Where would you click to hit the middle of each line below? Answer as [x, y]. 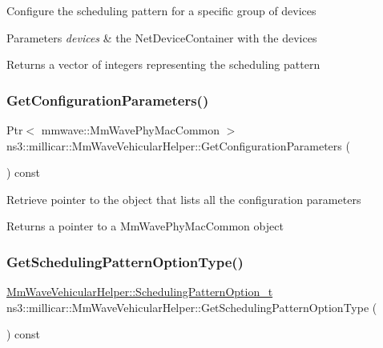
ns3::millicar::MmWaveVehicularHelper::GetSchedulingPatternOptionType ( [192, 307]
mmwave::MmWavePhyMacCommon [131, 130]
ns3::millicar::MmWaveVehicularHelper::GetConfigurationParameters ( [178, 145]
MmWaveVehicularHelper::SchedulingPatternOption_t [140, 292]
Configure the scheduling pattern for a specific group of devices [161, 10]
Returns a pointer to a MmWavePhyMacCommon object [145, 226]
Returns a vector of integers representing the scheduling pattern [163, 64]
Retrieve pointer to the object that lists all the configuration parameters [184, 199]
